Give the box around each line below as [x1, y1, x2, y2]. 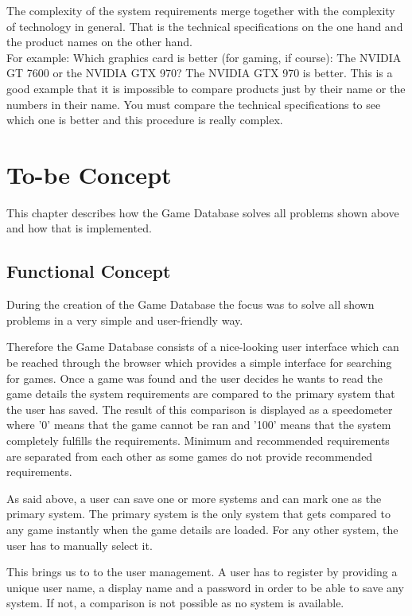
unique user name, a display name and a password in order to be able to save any [6, 579, 404, 595]
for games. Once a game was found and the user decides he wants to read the [6, 369, 383, 386]
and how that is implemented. [6, 220, 152, 236]
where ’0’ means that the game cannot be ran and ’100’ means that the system [6, 416, 391, 433]
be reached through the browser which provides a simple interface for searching [6, 354, 392, 371]
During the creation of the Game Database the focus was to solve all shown [6, 296, 375, 313]
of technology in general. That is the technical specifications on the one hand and [6, 18, 403, 34]
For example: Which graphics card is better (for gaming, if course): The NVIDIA [6, 49, 402, 65]
